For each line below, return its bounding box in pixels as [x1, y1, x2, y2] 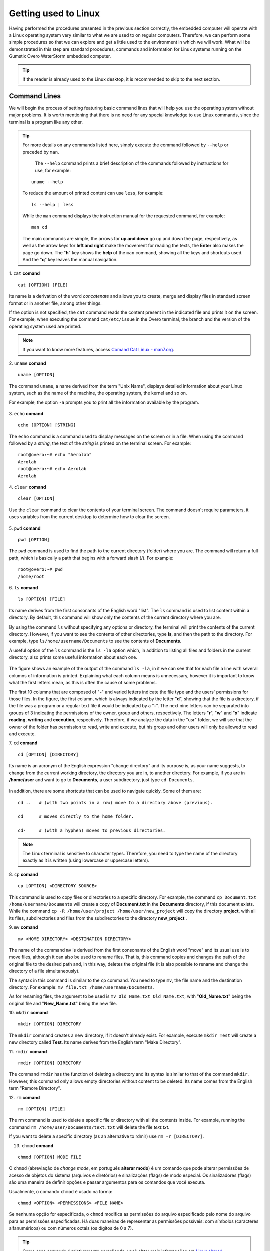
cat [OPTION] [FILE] [18, 282, 68, 288]
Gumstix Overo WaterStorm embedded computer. [9, 53, 111, 59]
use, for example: [35, 167, 71, 173]
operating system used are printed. [9, 323, 82, 329]
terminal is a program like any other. [9, 119, 83, 125]
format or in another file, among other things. [9, 300, 102, 306]
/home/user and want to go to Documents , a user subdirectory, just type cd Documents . [9, 776, 194, 783]
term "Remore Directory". [9, 1085, 61, 1091]
